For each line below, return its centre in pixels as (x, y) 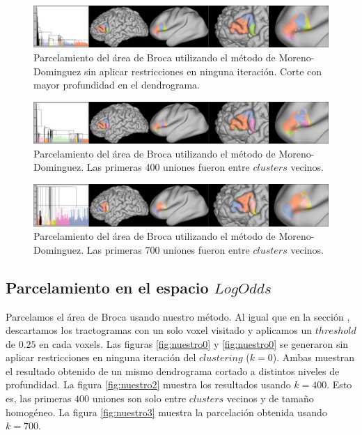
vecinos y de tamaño (270, 398)
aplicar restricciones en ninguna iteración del (101, 357)
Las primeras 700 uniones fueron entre (168, 249)
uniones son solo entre (139, 398)
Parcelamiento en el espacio (107, 287)
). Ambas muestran (313, 357)
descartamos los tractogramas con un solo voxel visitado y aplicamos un (159, 330)
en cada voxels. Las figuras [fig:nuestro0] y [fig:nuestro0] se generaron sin (194, 343)
